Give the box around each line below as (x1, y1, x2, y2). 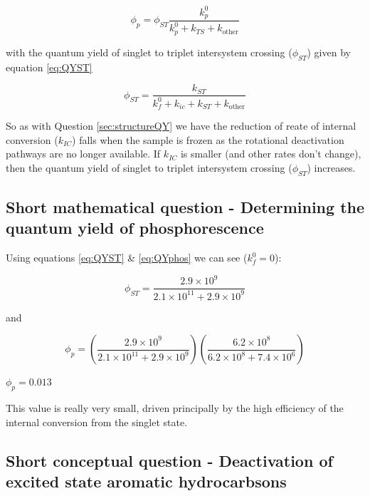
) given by (307, 44, 351, 59)
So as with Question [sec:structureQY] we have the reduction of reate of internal (6, 118, 356, 133)
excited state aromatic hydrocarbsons (6, 470, 287, 492)
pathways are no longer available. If (6, 146, 161, 161)
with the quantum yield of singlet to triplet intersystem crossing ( (6, 44, 292, 59)
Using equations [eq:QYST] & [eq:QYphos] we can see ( (6, 250, 248, 265)
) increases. (307, 160, 356, 175)
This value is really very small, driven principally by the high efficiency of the (6, 401, 344, 415)
